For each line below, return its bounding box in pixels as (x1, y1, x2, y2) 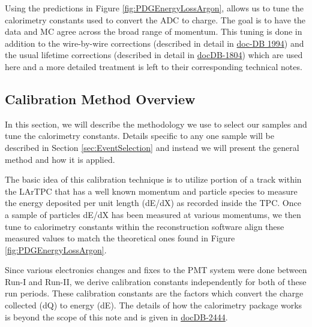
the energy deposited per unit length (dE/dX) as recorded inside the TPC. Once (5, 196, 301, 209)
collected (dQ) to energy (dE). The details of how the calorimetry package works (5, 299, 302, 311)
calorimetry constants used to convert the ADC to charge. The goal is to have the (5, 13, 306, 26)
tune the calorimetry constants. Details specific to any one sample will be (5, 129, 275, 142)
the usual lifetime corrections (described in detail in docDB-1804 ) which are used (5, 49, 303, 61)
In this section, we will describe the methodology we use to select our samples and (5, 117, 307, 130)
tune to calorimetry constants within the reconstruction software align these (5, 220, 284, 232)
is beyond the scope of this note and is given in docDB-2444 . (5, 310, 228, 323)
